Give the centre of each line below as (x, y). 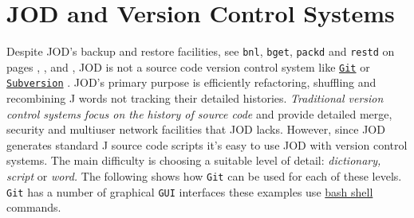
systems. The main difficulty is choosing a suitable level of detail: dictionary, (194, 160)
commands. (34, 207)
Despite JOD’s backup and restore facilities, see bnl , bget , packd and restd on (201, 51)
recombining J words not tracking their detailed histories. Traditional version (195, 98)
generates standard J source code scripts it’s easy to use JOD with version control (207, 144)
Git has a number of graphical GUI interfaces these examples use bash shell (190, 191)
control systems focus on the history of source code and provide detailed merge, (199, 113)
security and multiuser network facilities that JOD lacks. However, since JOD (196, 129)
